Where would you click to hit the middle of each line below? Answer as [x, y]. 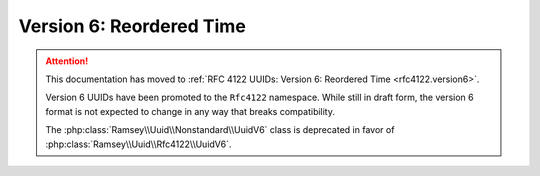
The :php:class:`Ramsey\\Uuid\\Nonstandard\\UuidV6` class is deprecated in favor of [220, 130]
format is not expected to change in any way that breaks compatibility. [190, 111]
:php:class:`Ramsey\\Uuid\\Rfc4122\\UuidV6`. [138, 144]
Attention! [67, 61]
